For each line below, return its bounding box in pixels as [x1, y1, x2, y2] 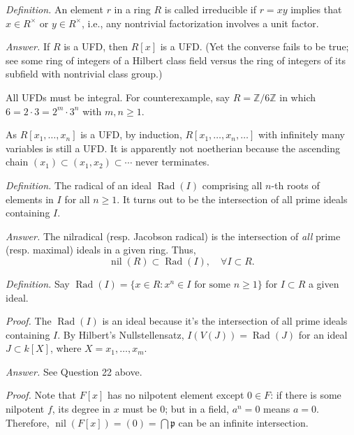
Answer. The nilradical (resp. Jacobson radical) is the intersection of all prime [6, 228, 341, 243]
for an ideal [298, 327, 348, 341]
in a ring [114, 2, 151, 16]
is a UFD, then [64, 39, 128, 54]
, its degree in [52, 401, 111, 416]
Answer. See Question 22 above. [6, 364, 142, 378]
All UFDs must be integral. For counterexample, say [6, 89, 230, 104]
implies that [290, 2, 342, 16]
